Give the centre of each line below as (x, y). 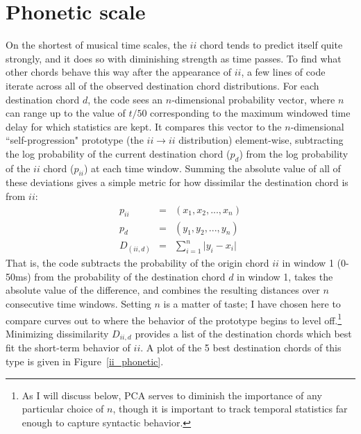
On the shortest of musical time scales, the (96, 45)
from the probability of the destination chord (130, 276)
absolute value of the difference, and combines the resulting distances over (163, 290)
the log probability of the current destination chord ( (118, 153)
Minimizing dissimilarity (57, 333)
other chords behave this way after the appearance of (119, 72)
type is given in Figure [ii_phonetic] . (85, 361)
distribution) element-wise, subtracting (261, 140)
